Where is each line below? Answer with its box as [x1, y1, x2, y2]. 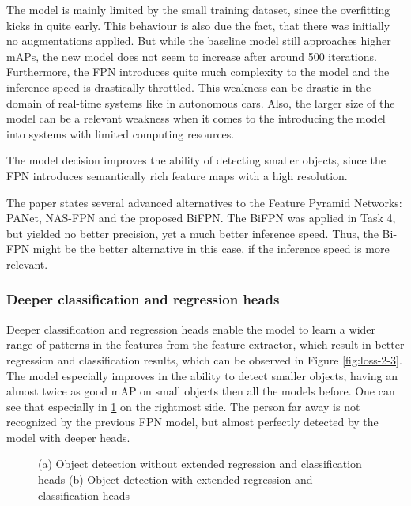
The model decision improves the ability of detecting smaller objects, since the [6, 152, 386, 168]
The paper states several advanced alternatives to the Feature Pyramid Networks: [6, 194, 402, 210]
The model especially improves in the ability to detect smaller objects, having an [6, 367, 398, 383]
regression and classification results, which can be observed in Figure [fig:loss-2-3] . [6, 351, 402, 368]
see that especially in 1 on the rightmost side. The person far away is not [6, 398, 360, 414]
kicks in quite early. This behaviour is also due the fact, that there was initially [6, 17, 390, 33]
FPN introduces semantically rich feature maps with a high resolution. [6, 167, 348, 183]
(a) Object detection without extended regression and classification [38, 455, 362, 472]
